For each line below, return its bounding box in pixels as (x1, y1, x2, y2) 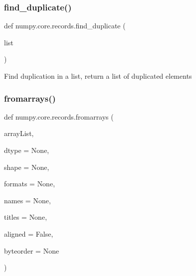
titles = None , (4, 212, 47, 222)
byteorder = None (4, 245, 59, 256)
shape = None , (4, 161, 49, 172)
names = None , (4, 195, 51, 205)
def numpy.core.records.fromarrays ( (4, 111, 114, 122)
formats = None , (4, 178, 55, 189)
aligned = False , (4, 228, 53, 239)
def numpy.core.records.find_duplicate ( (4, 20, 126, 31)
